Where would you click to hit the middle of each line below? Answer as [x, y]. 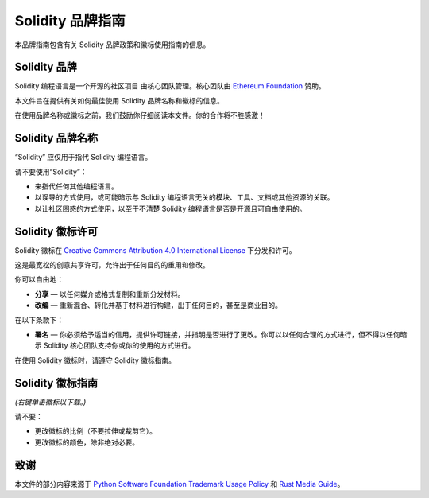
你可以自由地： [39, 279]
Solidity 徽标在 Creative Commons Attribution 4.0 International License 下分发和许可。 [156, 250]
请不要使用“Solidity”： [51, 172]
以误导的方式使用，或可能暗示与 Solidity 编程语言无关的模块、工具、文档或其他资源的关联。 [184, 197]
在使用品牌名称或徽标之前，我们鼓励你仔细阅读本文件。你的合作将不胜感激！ [140, 115]
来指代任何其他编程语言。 [76, 186]
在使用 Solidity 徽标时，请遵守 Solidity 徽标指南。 [95, 360]
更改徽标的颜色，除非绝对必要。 [87, 442]
